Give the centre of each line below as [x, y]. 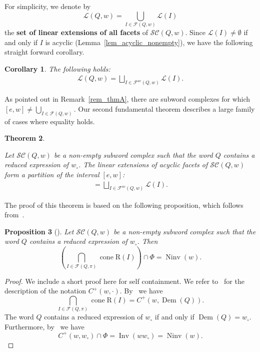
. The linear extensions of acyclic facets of [143, 164]
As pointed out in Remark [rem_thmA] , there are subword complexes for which [127, 99]
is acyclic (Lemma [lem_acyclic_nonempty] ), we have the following [149, 42]
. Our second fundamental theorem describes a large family [164, 108]
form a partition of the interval [52, 174]
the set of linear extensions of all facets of [76, 32]
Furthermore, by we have [44, 326]
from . [14, 215]
